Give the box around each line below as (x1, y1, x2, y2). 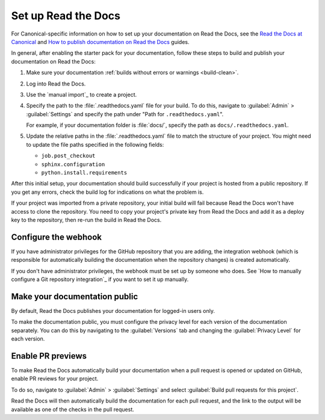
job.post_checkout (41, 152, 96, 159)
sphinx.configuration (41, 161, 105, 168)
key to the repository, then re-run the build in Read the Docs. (11, 216, 162, 223)
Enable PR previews (11, 351, 87, 361)
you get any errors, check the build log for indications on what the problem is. (11, 188, 204, 196)
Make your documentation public (11, 291, 138, 301)
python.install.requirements (41, 169, 128, 176)
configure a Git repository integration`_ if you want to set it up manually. (11, 276, 189, 283)
